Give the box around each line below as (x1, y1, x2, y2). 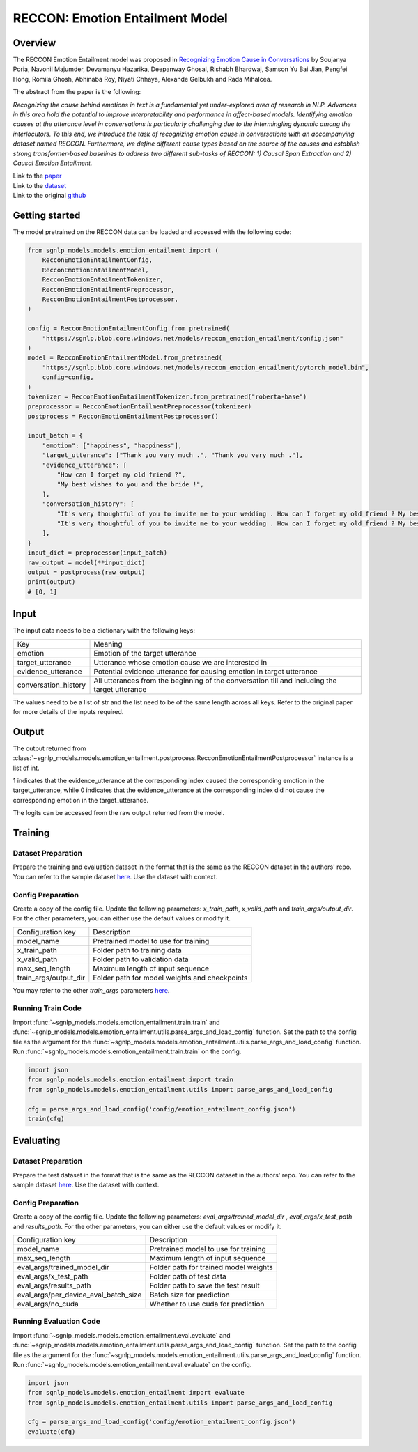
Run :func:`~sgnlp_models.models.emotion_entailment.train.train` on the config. (13, 1047, 242, 1056)
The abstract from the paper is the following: (13, 88, 141, 96)
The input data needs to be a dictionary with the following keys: (13, 626, 195, 635)
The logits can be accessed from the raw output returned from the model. (13, 809, 225, 817)
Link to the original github (13, 192, 86, 200)
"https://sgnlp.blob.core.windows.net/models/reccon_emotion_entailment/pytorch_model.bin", (42, 363, 369, 371)
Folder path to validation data (93, 955, 189, 964)
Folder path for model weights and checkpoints (93, 973, 248, 982)
